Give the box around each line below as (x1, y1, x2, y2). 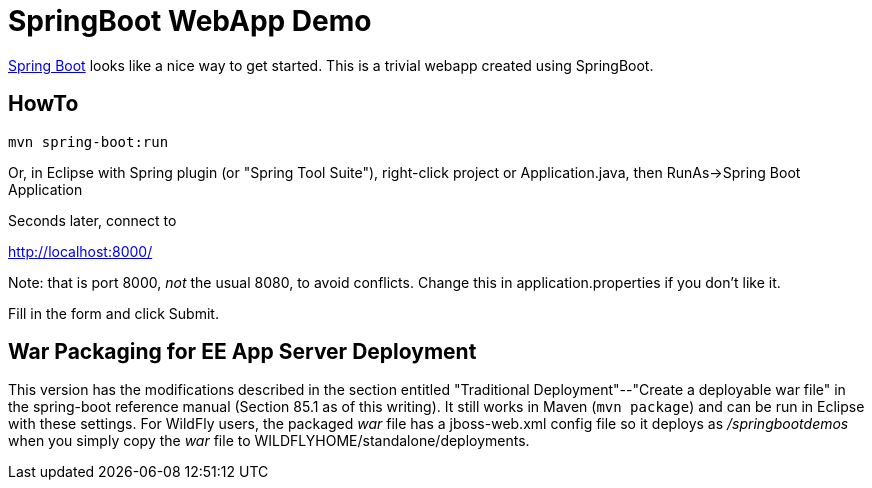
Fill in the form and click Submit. (8, 304, 219, 322)
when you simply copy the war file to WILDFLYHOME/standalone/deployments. (8, 432, 530, 450)
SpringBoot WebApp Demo (8, 4, 372, 38)
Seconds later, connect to (8, 211, 177, 229)
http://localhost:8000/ (8, 242, 153, 260)
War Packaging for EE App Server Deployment (8, 339, 477, 365)
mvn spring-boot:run (8, 133, 169, 150)
